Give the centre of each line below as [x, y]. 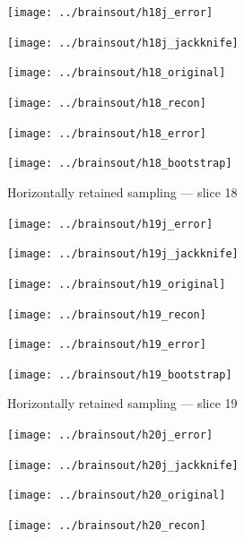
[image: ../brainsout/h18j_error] [110, 13]
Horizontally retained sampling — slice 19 [122, 403]
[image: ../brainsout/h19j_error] [110, 224]
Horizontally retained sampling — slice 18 [122, 191]
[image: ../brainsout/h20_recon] [107, 526]
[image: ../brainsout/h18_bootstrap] [120, 164]
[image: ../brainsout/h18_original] [117, 73]
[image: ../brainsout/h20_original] [117, 496]
